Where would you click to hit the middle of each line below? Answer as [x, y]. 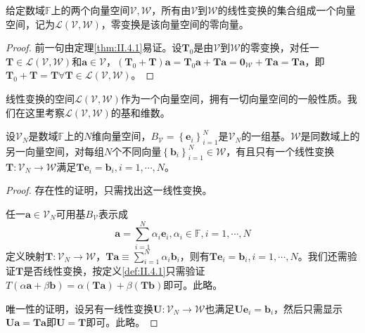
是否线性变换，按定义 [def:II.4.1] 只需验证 [114, 271]
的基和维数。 [140, 112]
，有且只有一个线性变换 [280, 151]
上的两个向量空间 [90, 10]
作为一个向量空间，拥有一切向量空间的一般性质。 [234, 98]
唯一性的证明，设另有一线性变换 [79, 308]
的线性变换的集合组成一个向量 [287, 10]
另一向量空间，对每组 [55, 151]
